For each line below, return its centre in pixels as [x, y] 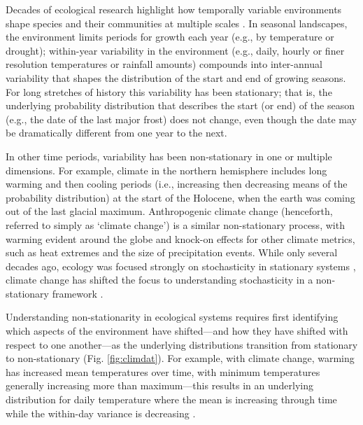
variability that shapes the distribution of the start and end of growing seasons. [176, 77]
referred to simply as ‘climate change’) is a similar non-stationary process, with [175, 224]
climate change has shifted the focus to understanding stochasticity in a [159, 280]
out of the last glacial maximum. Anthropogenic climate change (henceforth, [169, 211]
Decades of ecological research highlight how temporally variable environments [174, 9]
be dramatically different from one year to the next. [116, 133]
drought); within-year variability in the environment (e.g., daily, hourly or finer [175, 50]
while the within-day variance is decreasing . [101, 413]
